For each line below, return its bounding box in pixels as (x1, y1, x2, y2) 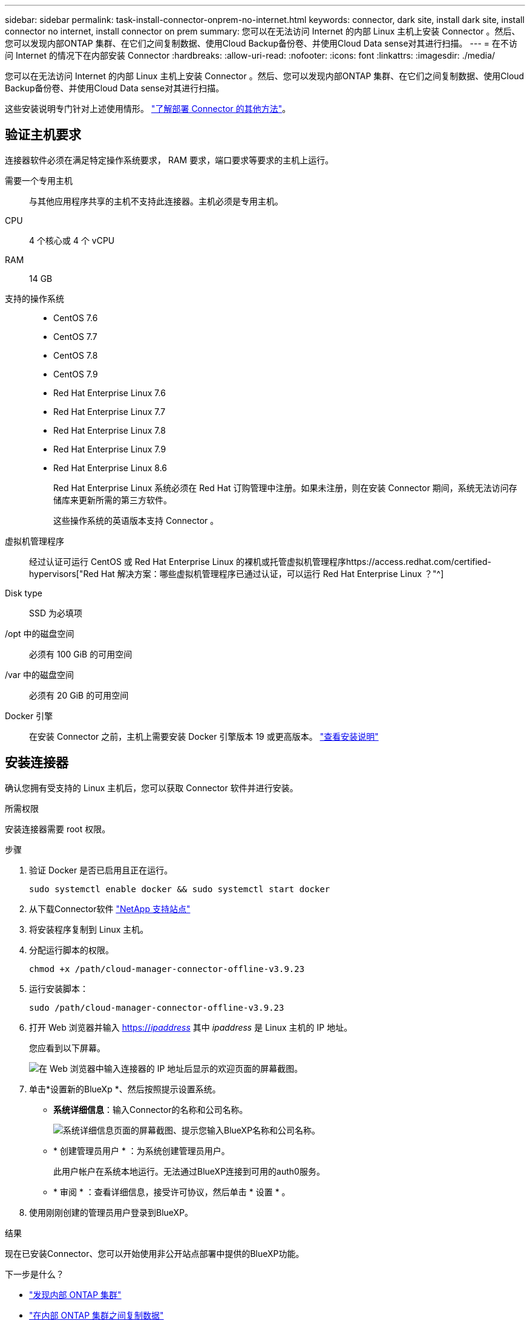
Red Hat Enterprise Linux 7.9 (53, 443, 166, 454)
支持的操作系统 (5, 293, 64, 304)
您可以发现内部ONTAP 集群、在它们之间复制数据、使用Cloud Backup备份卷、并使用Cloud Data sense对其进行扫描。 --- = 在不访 (5, 38, 517, 48)
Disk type (5, 587, 42, 598)
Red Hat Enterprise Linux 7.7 (53, 406, 166, 417)
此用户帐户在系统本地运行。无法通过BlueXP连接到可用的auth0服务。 (53, 1166, 325, 1176)
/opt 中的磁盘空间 (5, 628, 74, 639)
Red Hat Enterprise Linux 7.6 (53, 387, 166, 398)
